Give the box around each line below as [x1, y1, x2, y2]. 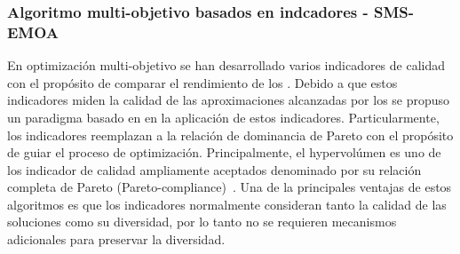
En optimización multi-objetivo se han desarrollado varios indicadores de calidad [7, 56, 446, 75]
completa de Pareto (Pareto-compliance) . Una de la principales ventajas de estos [7, 178, 452, 196]
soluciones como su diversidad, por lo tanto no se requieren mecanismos [7, 212, 397, 231]
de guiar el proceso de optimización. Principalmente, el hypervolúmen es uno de [7, 143, 441, 162]
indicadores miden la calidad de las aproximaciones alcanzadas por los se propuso [7, 91, 450, 109]
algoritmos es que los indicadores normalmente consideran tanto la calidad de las [7, 194, 447, 213]
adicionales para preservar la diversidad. [7, 230, 226, 249]
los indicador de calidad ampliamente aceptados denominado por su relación [7, 160, 422, 179]
